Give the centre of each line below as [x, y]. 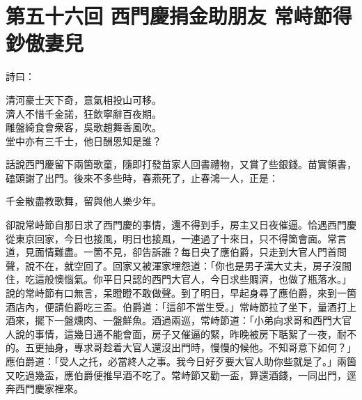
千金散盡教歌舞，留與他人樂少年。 [84, 201]
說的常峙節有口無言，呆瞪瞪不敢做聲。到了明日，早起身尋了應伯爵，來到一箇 [181, 293]
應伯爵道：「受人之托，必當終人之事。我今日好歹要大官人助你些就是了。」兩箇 [181, 361]
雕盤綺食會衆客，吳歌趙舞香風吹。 [84, 127]
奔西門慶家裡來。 [45, 389]
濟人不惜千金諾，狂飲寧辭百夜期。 [84, 113]
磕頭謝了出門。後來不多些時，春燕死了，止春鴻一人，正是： [142, 177]
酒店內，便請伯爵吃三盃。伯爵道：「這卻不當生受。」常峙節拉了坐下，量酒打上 [181, 306]
